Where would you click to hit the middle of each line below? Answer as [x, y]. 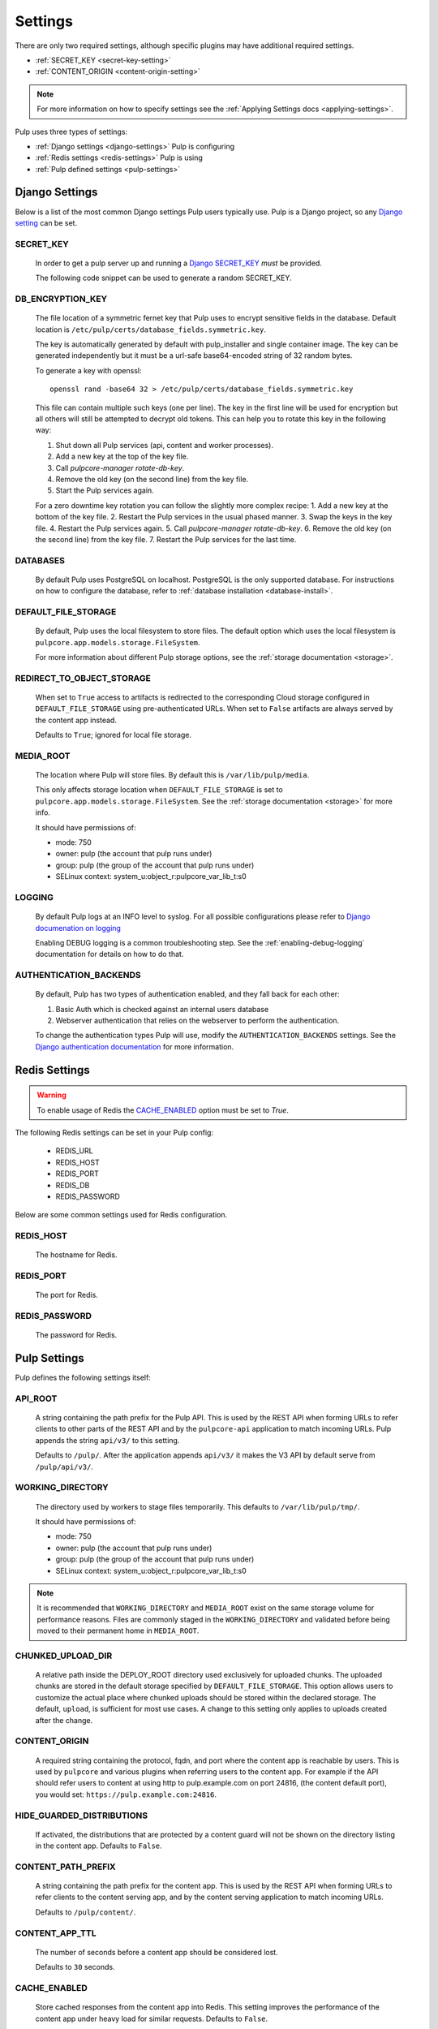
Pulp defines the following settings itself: [83, 1378]
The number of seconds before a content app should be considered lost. [157, 1952]
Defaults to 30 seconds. [75, 1967]
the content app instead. [76, 720]
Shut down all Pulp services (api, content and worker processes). [164, 445]
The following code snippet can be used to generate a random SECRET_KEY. [163, 278]
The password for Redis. [76, 1335]
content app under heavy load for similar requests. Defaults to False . [152, 2018]
